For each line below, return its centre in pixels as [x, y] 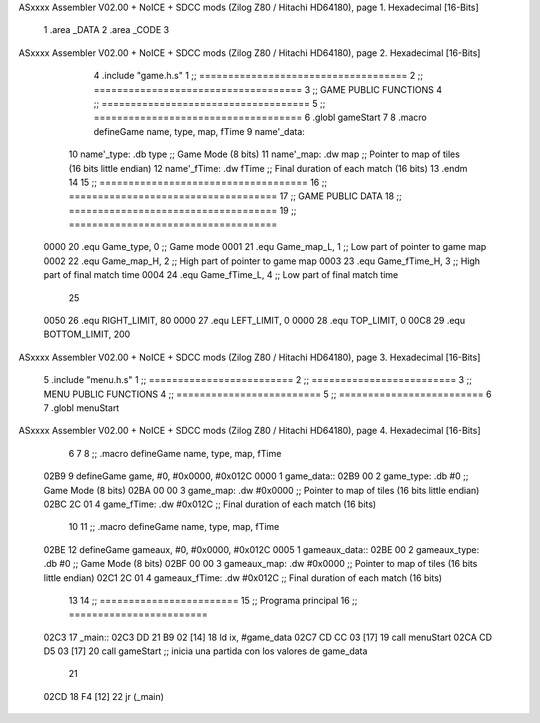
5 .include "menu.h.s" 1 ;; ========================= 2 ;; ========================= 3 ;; [257, 380]
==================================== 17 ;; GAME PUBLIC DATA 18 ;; [235, 196]
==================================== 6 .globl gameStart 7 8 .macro [260, 117]
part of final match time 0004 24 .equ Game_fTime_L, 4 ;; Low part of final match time [221, 275]
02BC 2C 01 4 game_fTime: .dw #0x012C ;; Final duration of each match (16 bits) [210, 504]
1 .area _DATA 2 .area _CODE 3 [106, 30]
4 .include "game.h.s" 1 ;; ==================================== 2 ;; [258, 76]
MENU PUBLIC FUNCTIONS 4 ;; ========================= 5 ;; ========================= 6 [267, 394]
